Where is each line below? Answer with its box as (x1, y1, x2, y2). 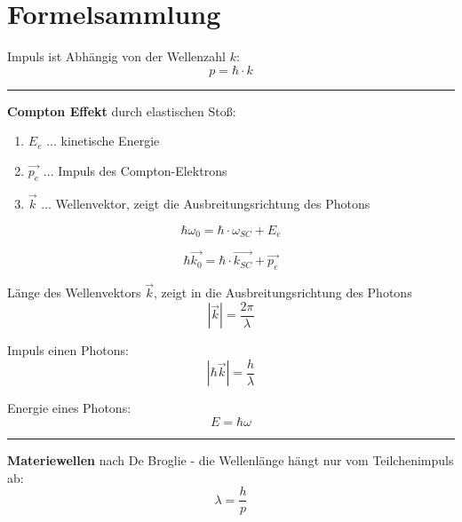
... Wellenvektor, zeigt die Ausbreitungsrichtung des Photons (41, 194, 370, 212)
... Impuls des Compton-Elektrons (43, 161, 227, 179)
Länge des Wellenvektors (7, 283, 141, 302)
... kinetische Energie (46, 131, 160, 150)
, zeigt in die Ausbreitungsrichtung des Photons (153, 283, 412, 302)
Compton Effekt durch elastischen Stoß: (7, 101, 236, 120)
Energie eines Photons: (7, 399, 131, 417)
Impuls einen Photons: (7, 341, 129, 360)
